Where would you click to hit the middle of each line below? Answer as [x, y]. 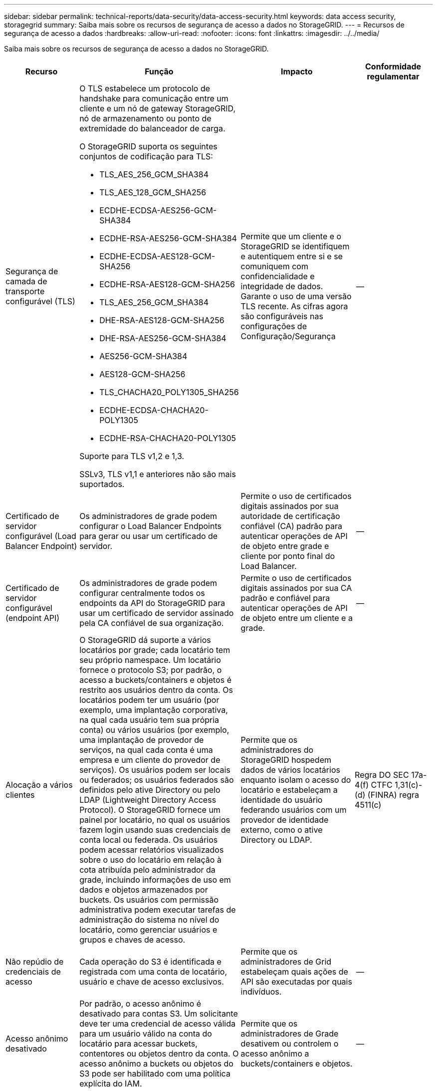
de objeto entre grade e [285, 546]
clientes [20, 795]
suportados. [102, 484]
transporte [25, 291]
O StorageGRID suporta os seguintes [148, 146]
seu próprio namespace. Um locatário [150, 660]
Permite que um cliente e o [291, 236]
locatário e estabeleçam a [289, 790]
